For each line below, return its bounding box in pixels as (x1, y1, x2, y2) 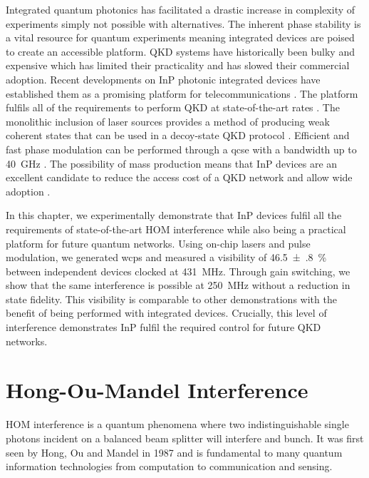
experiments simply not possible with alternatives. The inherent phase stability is (6, 16, 361, 31)
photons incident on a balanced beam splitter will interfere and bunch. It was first (6, 430, 364, 445)
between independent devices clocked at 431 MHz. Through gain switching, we (6, 263, 350, 278)
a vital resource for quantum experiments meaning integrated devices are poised (6, 30, 355, 45)
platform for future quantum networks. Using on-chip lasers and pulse (6, 235, 311, 250)
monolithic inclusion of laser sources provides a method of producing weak (6, 113, 330, 128)
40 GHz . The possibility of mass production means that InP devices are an (6, 156, 338, 171)
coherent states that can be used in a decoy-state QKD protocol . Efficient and (6, 128, 350, 143)
